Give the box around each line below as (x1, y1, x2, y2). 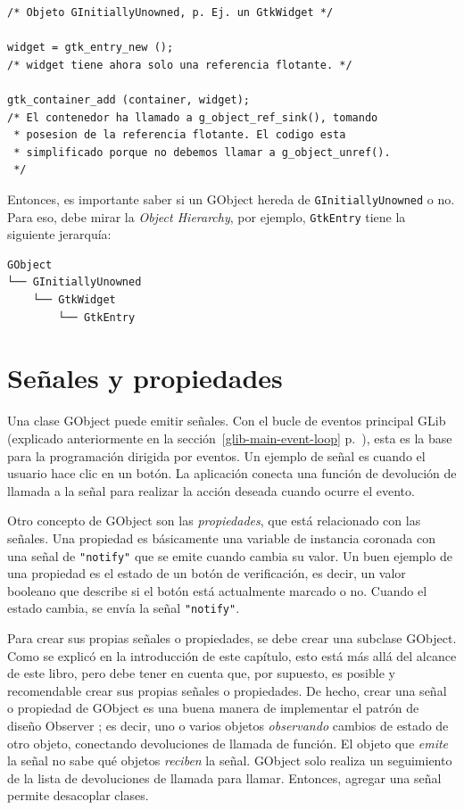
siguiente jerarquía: (7, 225, 112, 244)
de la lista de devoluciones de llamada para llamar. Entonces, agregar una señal (7, 768, 442, 787)
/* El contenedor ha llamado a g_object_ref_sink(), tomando (7, 111, 378, 124)
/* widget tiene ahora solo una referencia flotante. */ (7, 58, 352, 71)
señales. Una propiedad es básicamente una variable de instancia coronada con (7, 528, 435, 547)
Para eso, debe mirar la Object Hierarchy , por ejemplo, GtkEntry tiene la (7, 207, 406, 226)
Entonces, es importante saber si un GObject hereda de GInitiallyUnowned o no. (7, 189, 455, 208)
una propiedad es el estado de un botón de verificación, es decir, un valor (7, 564, 406, 583)
